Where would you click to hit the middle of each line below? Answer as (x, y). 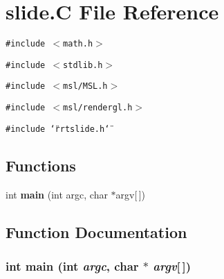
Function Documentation (96, 231)
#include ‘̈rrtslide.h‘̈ (58, 129)
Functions (41, 165)
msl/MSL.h (85, 86)
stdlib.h (83, 65)
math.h (78, 44)
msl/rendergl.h (98, 108)
